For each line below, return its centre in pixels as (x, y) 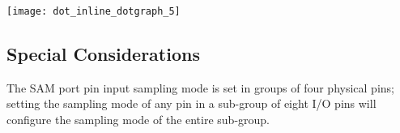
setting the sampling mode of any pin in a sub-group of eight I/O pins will (191, 103)
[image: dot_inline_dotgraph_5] (94, 11)
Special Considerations (103, 54)
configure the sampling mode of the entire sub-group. (138, 120)
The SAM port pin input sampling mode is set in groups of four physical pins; (200, 87)
